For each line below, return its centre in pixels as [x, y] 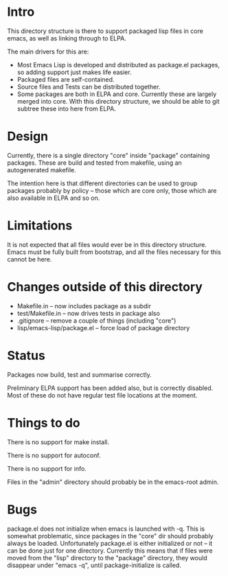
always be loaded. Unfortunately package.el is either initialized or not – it [110, 543]
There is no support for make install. [58, 442]
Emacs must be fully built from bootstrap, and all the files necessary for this [114, 252]
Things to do [44, 423]
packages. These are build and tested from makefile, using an [94, 163]
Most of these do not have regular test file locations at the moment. [102, 395]
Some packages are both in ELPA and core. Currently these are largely [117, 94]
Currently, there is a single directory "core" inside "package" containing [109, 155]
